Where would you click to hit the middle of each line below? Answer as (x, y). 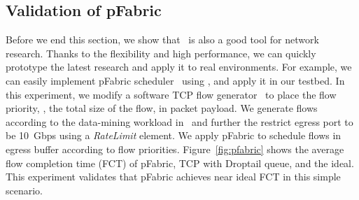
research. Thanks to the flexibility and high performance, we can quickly (161, 53)
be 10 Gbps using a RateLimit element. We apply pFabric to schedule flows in (174, 135)
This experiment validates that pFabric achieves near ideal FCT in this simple (173, 177)
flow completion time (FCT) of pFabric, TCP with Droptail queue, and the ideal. (180, 163)
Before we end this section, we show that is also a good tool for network (162, 40)
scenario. (24, 190)
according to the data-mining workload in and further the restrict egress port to (179, 121)
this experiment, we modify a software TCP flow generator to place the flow (171, 94)
